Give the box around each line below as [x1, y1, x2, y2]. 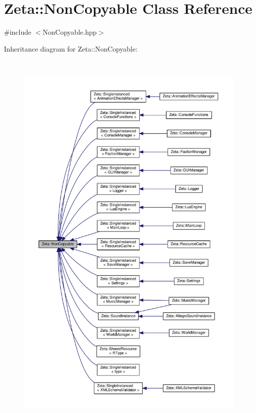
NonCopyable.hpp [43, 27, 97, 37]
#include [4, 27, 32, 37]
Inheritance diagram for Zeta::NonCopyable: [4, 43, 138, 54]
